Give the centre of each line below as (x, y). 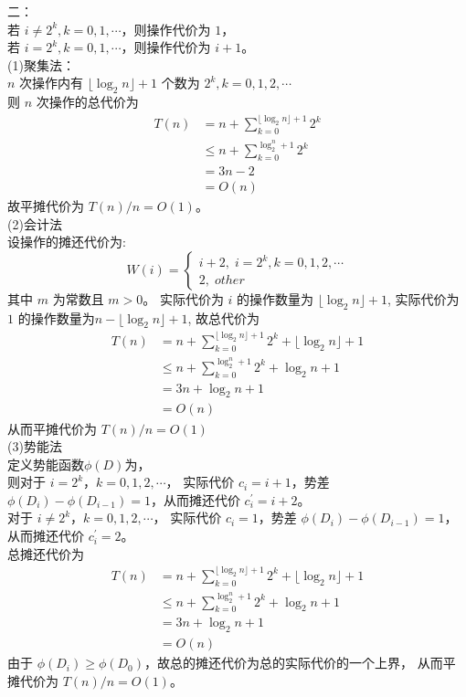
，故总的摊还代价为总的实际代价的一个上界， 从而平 (300, 663)
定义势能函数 (46, 464)
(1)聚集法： (41, 64)
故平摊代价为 (46, 206)
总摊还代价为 (46, 553)
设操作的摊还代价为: (67, 242)
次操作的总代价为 (87, 102)
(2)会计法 (35, 223)
